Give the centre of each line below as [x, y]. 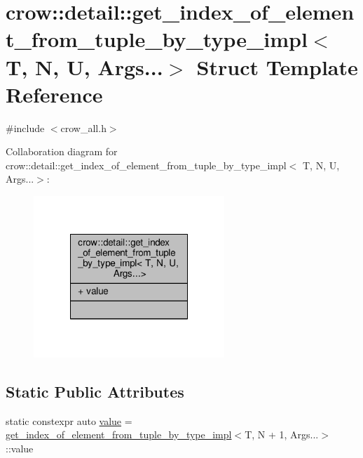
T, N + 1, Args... [282, 434]
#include [25, 127]
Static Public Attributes [95, 391]
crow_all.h [83, 127]
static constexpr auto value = [69, 420]
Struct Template [277, 66]
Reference [54, 94]
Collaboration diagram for [62, 151]
